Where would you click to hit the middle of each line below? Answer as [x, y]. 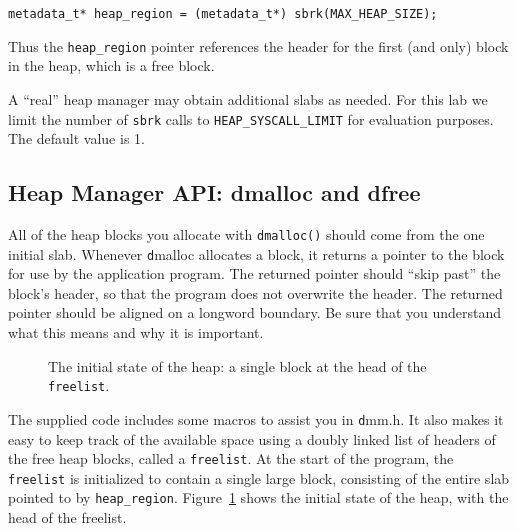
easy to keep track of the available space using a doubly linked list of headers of [252, 438]
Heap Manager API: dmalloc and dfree [214, 192]
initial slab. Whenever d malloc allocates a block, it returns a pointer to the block [256, 253]
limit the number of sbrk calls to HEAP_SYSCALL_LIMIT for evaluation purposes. [251, 118]
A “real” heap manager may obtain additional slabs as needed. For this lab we [248, 98]
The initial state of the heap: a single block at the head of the [237, 365]
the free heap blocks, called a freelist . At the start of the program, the [231, 458]
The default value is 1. [76, 138]
